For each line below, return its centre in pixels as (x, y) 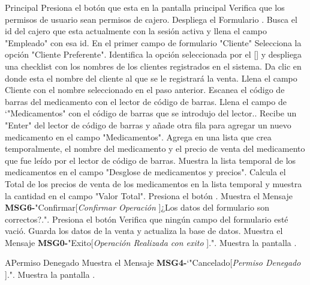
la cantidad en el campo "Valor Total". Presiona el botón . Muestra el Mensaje (149, 195)
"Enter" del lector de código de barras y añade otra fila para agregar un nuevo (148, 124)
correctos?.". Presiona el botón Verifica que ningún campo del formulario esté (147, 219)
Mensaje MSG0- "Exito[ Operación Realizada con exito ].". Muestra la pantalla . (151, 242)
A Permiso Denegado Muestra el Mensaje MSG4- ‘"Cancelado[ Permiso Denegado (153, 262)
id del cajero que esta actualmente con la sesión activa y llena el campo (136, 31)
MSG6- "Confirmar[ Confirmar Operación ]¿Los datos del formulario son (137, 207)
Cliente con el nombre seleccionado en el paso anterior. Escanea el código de (145, 90)
